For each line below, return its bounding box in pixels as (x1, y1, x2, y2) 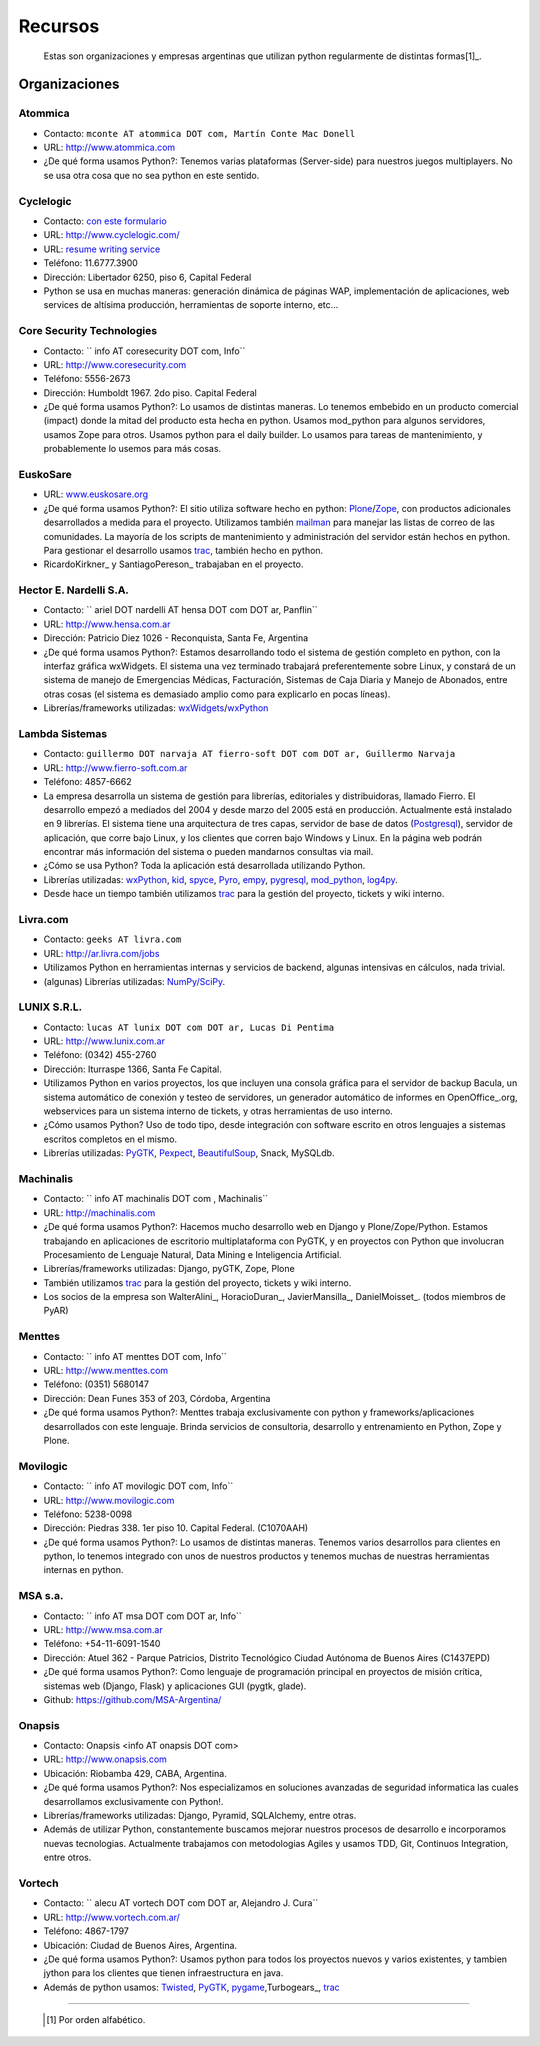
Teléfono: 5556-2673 (43, 373, 131, 385)
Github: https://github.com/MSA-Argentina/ (43, 1693, 222, 1705)
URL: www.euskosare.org (43, 488, 149, 500)
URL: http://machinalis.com (43, 1206, 156, 1219)
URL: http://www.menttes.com (43, 1365, 169, 1377)
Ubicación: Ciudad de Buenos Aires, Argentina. (43, 1939, 238, 1951)
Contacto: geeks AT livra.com (43, 933, 182, 945)
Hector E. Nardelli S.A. (18, 583, 130, 597)
